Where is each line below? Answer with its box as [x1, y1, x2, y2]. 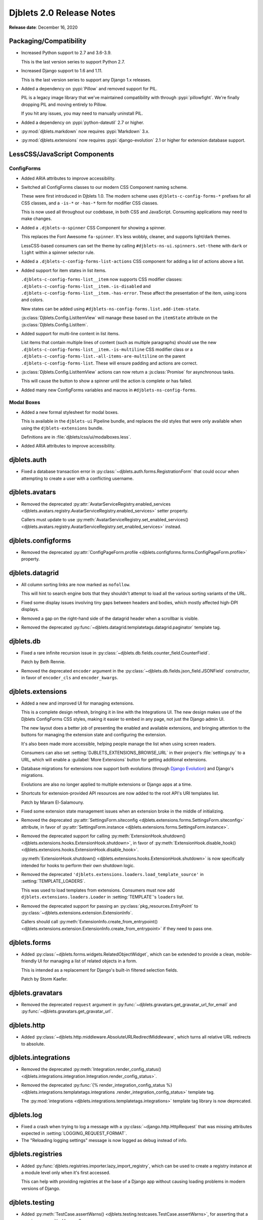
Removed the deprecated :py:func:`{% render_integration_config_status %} [21, 1082, 172, 1088]
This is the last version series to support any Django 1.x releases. [21, 77, 151, 82]
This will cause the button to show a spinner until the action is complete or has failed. [21, 378, 192, 384]
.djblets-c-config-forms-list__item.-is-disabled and [21, 283, 151, 289]
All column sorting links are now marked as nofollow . [21, 581, 131, 588]
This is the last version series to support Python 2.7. [21, 59, 125, 64]
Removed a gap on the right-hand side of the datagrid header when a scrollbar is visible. [21, 615, 199, 621]
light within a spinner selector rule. [21, 249, 95, 256]
